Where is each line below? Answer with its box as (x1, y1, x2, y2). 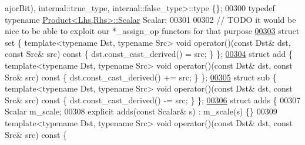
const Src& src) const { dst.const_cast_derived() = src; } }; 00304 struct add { (5, 48, 293, 60)
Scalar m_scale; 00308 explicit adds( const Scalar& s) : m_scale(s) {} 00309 (5, 105, 277, 117)
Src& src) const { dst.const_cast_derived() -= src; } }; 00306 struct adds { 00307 (5, 93, 301, 106)
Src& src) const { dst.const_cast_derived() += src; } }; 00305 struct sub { (5, 70, 277, 83)
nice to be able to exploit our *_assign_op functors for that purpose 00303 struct (5, 25, 300, 37)
